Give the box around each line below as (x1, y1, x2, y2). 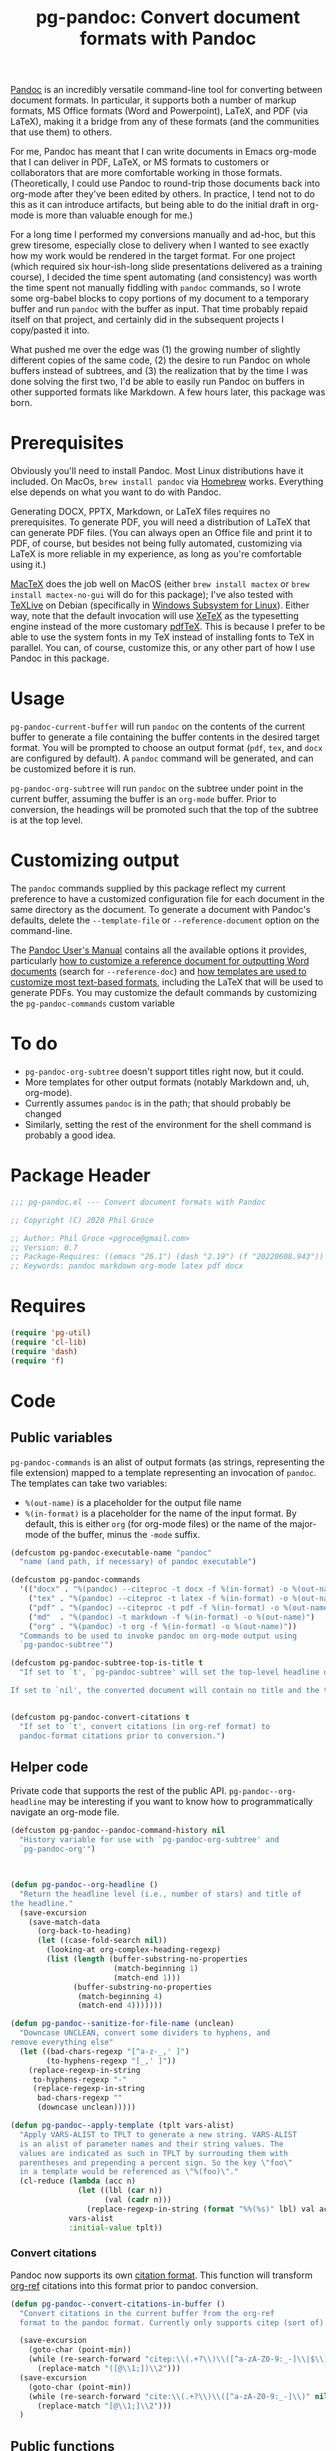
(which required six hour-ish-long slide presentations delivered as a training (10, 261, 323, 273)
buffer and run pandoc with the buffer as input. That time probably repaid (10, 303, 308, 315)
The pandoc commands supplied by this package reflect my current (10, 882, 287, 894)
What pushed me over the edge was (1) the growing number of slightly (10, 344, 301, 356)
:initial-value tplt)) (68, 2222, 163, 2233)
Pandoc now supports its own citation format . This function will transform (10, 2269, 313, 2281)
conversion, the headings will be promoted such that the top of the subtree (10, 804, 319, 816)
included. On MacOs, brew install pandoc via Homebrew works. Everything (10, 476, 324, 488)
